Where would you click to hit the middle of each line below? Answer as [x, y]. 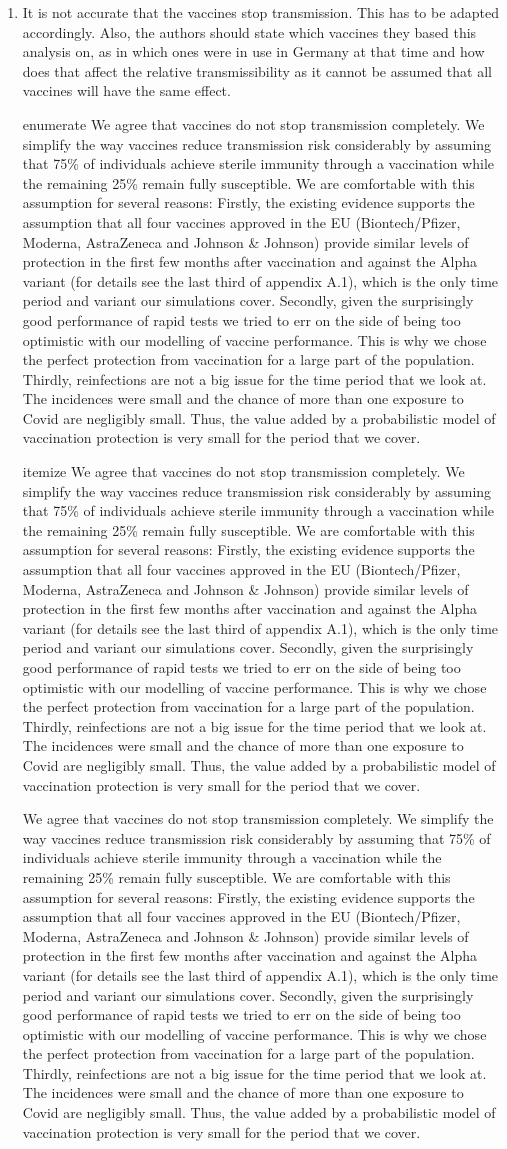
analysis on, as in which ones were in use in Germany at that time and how [253, 51]
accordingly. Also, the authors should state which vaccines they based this [249, 31]
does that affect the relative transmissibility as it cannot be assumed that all [257, 70]
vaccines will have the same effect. [126, 90]
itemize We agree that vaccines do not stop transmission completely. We [243, 471]
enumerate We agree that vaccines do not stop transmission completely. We [253, 123]
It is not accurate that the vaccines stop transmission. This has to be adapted [261, 12]
